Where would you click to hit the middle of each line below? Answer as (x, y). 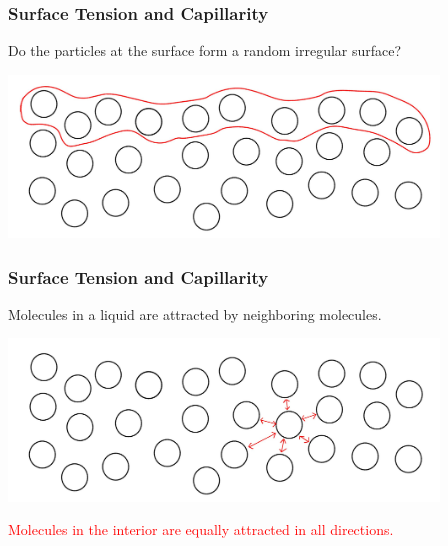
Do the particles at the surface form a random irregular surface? (205, 50)
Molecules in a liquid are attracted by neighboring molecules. (195, 313)
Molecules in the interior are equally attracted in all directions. (201, 529)
